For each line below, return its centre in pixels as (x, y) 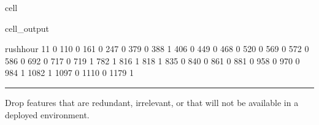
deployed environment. (47, 114)
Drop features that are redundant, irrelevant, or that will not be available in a (152, 102)
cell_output (27, 28)
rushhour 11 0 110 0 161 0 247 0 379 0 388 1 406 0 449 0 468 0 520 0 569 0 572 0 (157, 49)
